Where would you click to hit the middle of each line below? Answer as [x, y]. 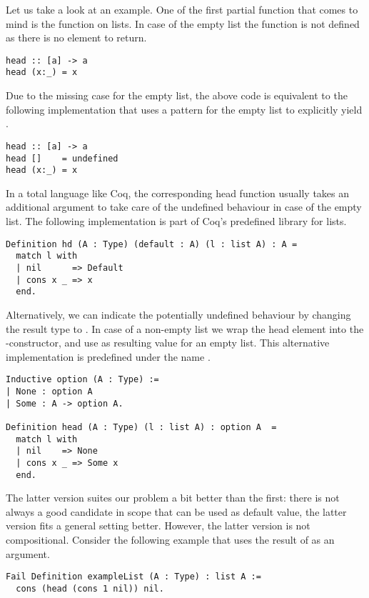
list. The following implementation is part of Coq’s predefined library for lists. [176, 221]
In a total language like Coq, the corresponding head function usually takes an [178, 193]
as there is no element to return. [76, 38]
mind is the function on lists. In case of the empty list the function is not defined [183, 23]
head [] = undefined [62, 158]
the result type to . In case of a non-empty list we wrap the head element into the [185, 328]
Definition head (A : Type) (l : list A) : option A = [141, 427]
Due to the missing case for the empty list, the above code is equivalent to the [177, 95]
